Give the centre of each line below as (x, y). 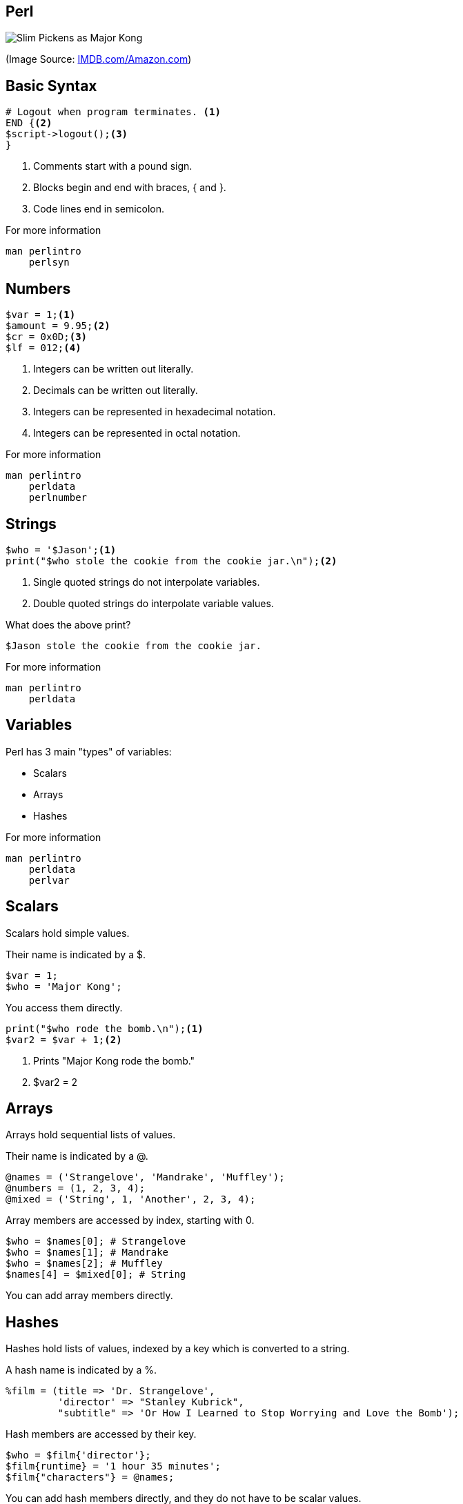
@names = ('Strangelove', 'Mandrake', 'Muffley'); (145, 1177)
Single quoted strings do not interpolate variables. (147, 582)
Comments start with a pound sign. (113, 166)
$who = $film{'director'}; (78, 1455)
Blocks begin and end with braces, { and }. (130, 188)
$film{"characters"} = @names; (90, 1477)
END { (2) (29, 123)
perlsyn (49, 263)
